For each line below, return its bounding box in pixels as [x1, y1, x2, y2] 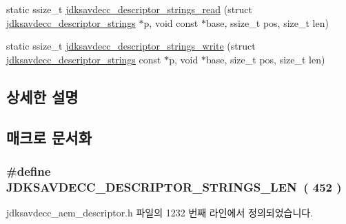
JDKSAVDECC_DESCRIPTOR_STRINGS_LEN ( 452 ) [6, 178, 342, 195]
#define [6, 162, 51, 179]
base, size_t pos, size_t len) [205, 52, 325, 66]
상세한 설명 [6, 85, 79, 107]
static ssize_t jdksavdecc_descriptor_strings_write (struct [6, 39, 256, 53]
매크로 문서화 [6, 126, 92, 147]
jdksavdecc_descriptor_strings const [6, 52, 161, 66]
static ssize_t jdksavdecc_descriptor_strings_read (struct [6, 2, 253, 16]
